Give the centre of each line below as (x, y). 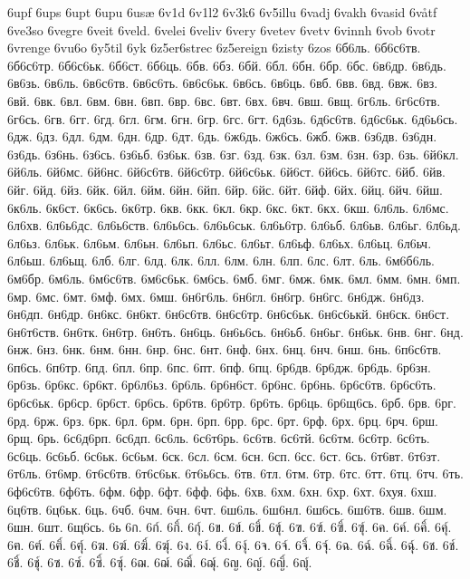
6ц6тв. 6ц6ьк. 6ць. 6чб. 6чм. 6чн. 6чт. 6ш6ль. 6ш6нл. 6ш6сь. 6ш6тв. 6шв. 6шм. (227, 509)
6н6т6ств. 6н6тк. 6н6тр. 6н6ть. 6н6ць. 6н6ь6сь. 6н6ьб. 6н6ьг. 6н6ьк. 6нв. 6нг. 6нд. (235, 331)
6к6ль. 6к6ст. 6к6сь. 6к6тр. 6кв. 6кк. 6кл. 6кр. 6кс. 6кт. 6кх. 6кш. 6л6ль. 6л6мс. (228, 207)
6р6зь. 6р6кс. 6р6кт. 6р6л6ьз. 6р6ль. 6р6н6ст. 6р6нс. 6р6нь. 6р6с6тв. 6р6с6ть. (222, 385)
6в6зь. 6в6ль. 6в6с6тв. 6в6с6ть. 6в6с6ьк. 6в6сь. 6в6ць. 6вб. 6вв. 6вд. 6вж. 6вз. (223, 83)
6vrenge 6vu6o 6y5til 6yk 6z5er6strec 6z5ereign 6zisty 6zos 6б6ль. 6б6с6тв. (214, 48)
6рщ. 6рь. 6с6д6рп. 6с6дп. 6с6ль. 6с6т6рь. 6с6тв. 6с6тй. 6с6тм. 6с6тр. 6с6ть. (219, 438)
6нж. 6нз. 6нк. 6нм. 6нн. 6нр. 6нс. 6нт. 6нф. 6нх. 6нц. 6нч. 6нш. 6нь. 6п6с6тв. (225, 349)
